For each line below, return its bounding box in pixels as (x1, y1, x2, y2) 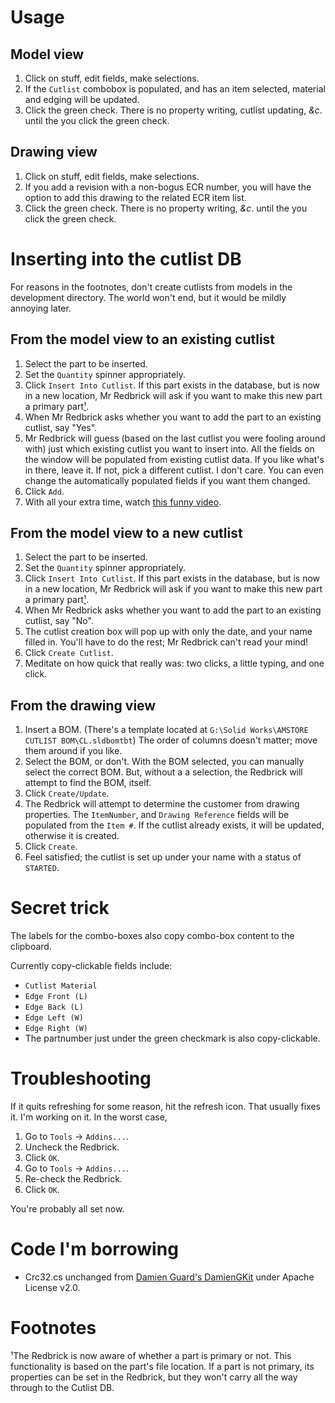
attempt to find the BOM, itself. (24, 777, 152, 789)
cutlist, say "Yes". (24, 421, 98, 433)
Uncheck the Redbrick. (24, 1141, 120, 1153)
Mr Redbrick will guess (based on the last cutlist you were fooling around (24, 432, 326, 444)
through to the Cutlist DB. (10, 1381, 115, 1393)
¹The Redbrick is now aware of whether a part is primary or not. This (10, 1349, 292, 1361)
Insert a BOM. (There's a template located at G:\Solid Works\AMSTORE (24, 724, 309, 736)
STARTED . (24, 862, 60, 874)
